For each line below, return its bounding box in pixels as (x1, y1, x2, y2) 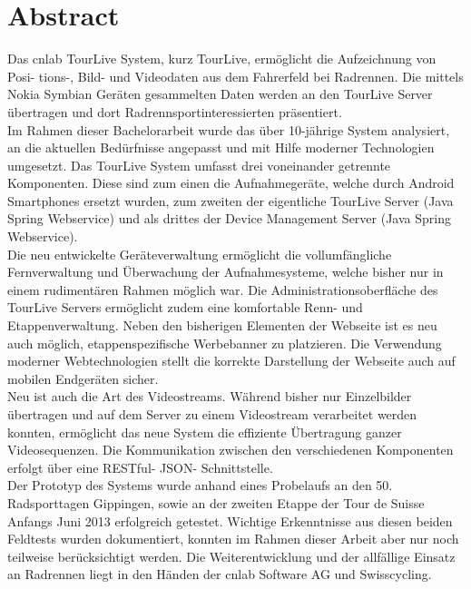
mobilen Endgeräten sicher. (7, 368, 159, 388)
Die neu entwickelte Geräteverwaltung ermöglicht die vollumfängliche (7, 244, 392, 263)
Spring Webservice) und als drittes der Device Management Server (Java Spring (7, 209, 451, 228)
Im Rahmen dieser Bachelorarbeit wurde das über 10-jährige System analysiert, (7, 120, 450, 139)
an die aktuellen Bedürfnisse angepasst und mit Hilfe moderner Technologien (7, 138, 435, 157)
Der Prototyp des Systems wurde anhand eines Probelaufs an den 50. (7, 476, 393, 495)
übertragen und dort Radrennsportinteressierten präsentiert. (7, 102, 342, 121)
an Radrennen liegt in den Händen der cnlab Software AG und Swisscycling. (7, 564, 432, 584)
